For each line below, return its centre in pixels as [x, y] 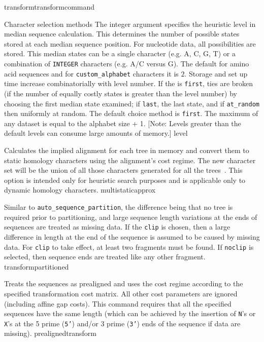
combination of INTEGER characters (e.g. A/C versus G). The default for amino [127, 63]
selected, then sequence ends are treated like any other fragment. [105, 257]
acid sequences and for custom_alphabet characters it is [91, 73]
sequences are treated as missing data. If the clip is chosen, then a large [117, 227]
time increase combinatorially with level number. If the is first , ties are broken [129, 83]
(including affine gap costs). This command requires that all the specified [118, 303]
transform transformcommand [49, 7]
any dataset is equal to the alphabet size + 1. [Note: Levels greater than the [123, 123]
